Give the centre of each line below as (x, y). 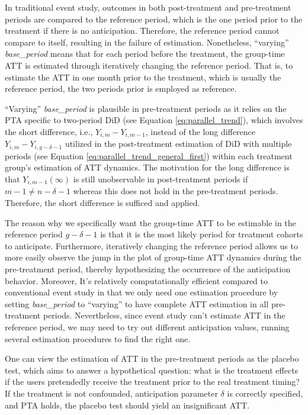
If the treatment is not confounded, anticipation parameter (111, 393)
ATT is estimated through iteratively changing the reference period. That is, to (149, 65)
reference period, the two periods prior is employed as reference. (121, 89)
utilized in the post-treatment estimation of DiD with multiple (178, 144)
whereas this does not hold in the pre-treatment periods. (176, 191)
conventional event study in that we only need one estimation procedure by (142, 292)
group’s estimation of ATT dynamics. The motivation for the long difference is (147, 167)
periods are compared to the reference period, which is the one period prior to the (154, 19)
